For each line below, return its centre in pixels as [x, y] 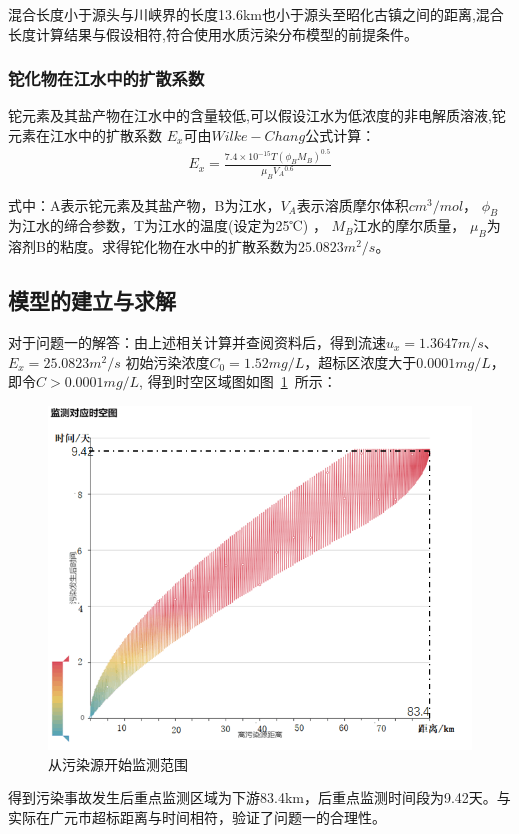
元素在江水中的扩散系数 [85, 135]
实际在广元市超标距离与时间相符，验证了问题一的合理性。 [197, 817]
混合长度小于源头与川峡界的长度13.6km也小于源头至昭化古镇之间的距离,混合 [256, 14]
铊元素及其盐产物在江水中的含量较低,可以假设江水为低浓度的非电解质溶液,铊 [257, 115]
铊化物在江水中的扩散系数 [106, 78]
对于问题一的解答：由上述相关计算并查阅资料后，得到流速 [197, 341]
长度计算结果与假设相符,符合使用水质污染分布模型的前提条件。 [213, 33]
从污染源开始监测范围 [118, 763]
